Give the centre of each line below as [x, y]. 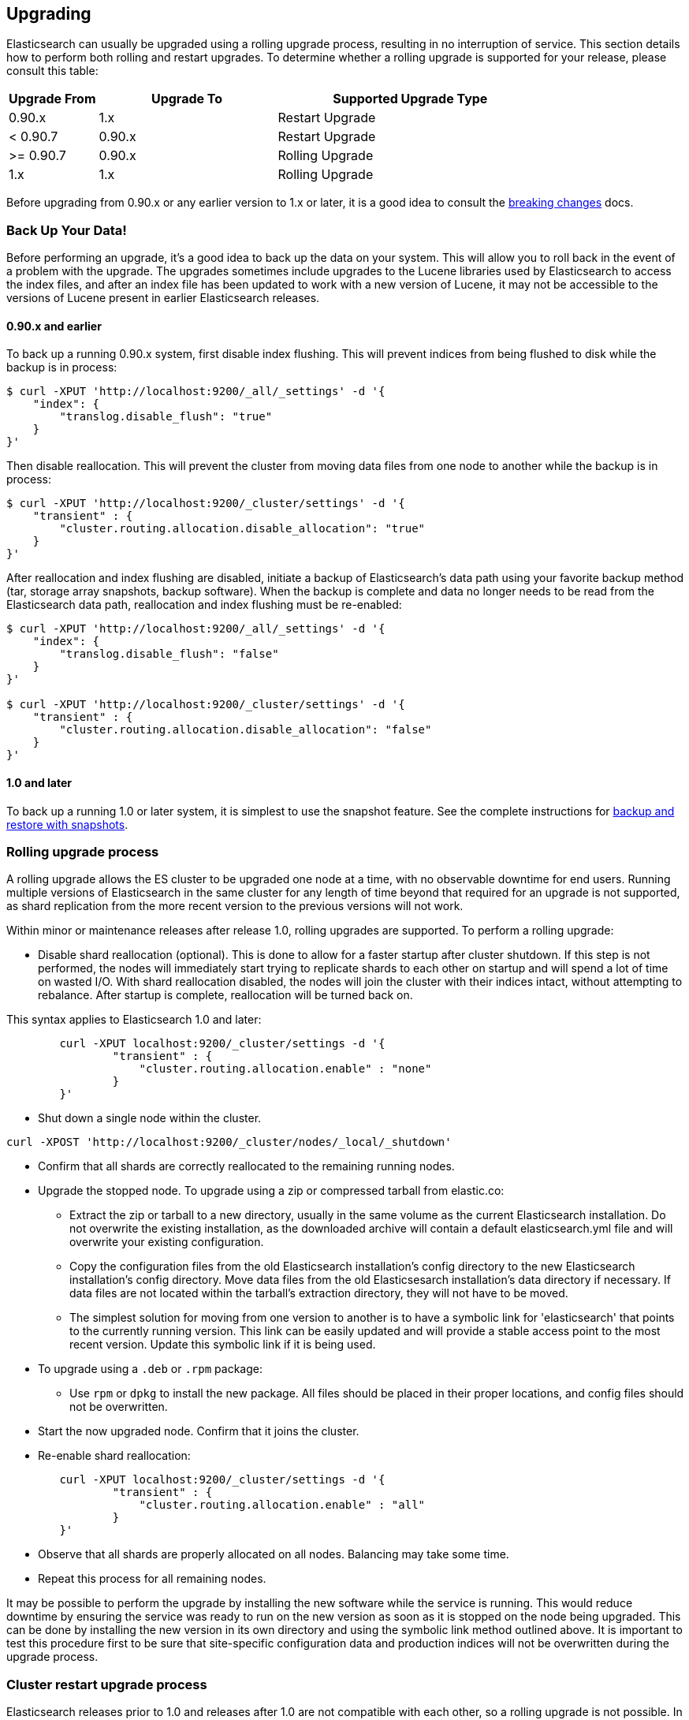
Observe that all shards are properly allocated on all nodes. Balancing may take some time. [274, 1554]
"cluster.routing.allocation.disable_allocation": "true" [242, 529]
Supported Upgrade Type [410, 99]
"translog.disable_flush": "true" [166, 417]
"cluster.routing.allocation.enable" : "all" [282, 1505]
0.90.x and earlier [54, 326]
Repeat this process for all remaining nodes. [152, 1579]
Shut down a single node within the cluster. [150, 1118]
